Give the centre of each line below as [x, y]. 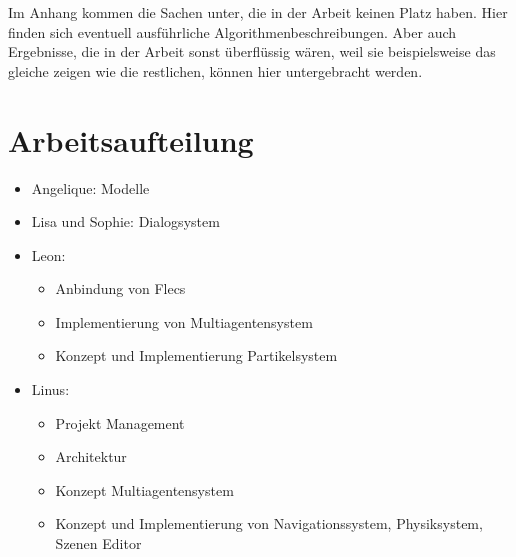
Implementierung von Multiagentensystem [184, 321]
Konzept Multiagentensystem [144, 489]
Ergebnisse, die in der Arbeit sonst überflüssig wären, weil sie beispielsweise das [252, 51]
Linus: [50, 389]
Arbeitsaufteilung [131, 139]
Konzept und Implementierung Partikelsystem [196, 355]
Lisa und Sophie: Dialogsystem [125, 221]
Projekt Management [120, 422]
